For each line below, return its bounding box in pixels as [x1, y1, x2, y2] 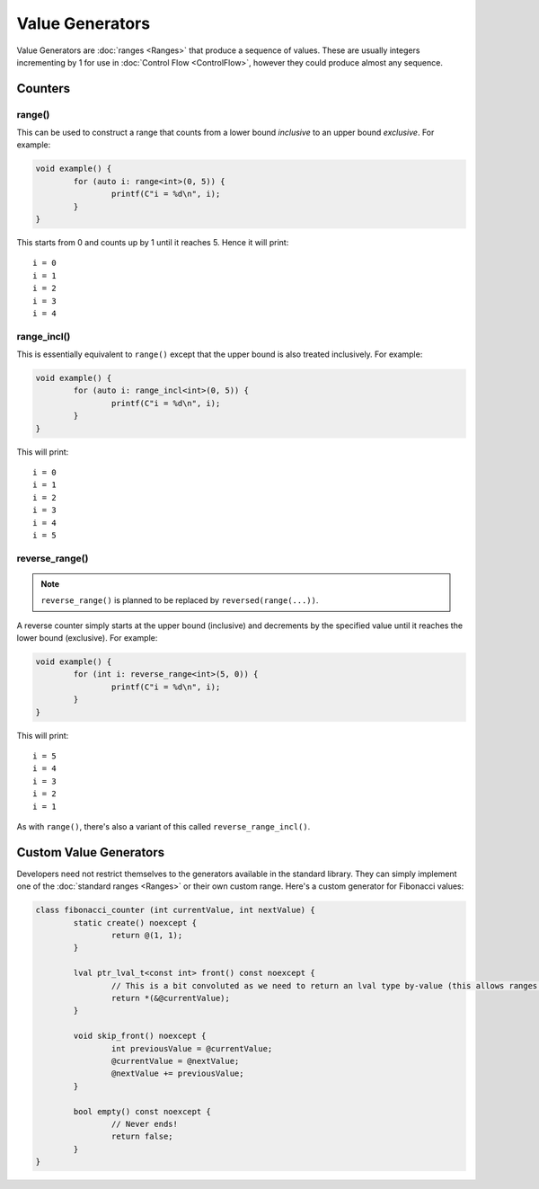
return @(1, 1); [110, 930, 183, 941]
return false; [110, 1131, 174, 1141]
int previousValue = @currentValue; [110, 1043, 273, 1053]
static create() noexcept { [73, 918, 198, 927]
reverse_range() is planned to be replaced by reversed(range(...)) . [40, 595, 319, 606]
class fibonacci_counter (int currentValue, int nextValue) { [35, 905, 315, 916]
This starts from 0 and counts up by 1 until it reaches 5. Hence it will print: [16, 237, 289, 248]
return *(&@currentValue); [110, 993, 231, 1003]
